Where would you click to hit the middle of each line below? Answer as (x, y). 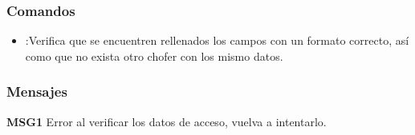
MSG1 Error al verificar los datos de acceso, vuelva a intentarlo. (167, 121)
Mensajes (37, 91)
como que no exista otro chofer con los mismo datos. (154, 56)
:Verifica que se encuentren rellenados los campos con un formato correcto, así (217, 40)
